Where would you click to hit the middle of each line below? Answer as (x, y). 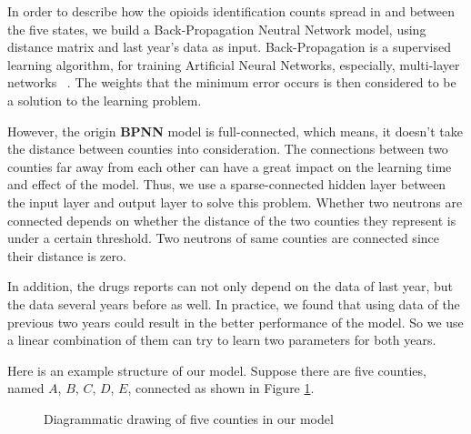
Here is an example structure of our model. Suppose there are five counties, (217, 370)
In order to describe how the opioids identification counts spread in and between (231, 11)
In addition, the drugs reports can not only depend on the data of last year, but (230, 286)
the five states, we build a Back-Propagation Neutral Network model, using (217, 29)
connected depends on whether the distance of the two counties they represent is (232, 220)
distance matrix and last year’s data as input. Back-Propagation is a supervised (229, 47)
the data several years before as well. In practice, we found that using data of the (234, 303)
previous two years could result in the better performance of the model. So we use (235, 322)
